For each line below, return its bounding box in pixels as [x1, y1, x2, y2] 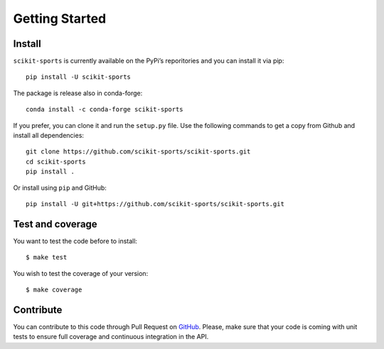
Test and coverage [13, 218, 97, 230]
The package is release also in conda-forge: [13, 89, 143, 97]
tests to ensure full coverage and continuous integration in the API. [13, 333, 209, 341]
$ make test [26, 253, 68, 262]
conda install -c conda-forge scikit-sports [26, 105, 184, 114]
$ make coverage [26, 286, 82, 294]
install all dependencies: [13, 131, 85, 140]
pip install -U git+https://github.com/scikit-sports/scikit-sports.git [26, 200, 284, 208]
